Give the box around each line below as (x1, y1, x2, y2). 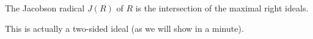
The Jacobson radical (5, 2, 85, 14)
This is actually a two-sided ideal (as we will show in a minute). (5, 22, 244, 34)
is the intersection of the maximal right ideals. (135, 2, 309, 14)
